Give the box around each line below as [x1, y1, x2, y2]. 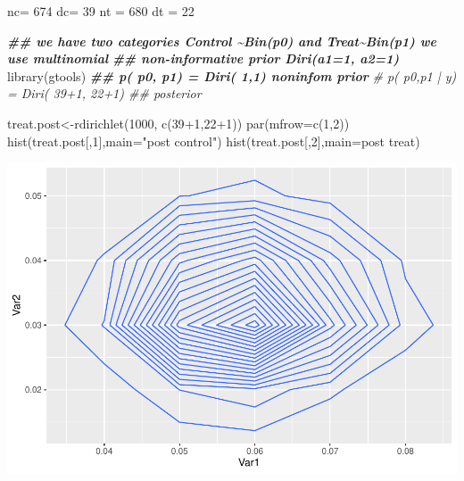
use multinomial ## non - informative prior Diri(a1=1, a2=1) [7, 49, 400, 68]
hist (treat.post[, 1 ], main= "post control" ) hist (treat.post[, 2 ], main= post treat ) [7, 131, 420, 150]
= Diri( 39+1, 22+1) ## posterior [7, 84, 202, 103]
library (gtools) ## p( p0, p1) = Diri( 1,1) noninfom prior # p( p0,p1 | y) [7, 66, 457, 85]
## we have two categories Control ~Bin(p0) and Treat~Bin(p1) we [7, 31, 436, 50]
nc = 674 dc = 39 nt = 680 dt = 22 [7, 2, 195, 20]
